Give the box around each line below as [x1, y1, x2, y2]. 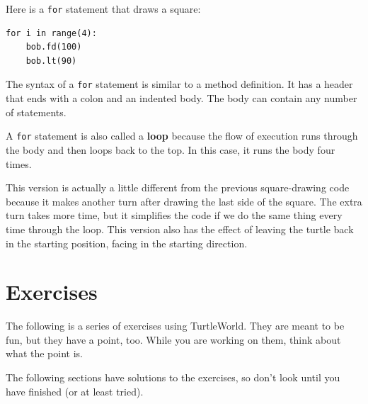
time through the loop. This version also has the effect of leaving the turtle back [6, 221, 354, 236]
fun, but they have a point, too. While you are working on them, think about [6, 332, 341, 347]
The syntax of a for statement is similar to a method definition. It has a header [6, 77, 353, 91]
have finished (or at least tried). [6, 383, 144, 398]
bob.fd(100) [25, 42, 82, 52]
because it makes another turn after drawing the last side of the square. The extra [6, 193, 362, 208]
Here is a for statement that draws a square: [6, 1, 201, 16]
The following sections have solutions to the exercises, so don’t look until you [6, 370, 340, 384]
